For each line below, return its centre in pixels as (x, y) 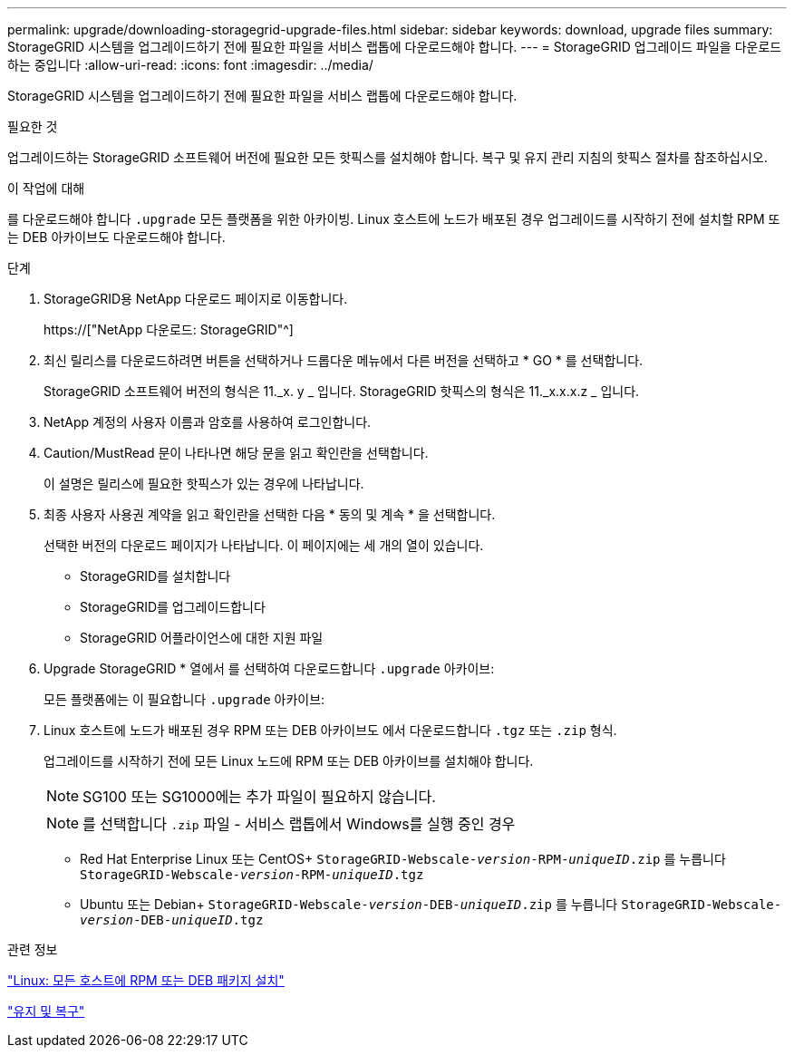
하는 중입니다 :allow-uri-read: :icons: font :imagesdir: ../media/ (190, 65)
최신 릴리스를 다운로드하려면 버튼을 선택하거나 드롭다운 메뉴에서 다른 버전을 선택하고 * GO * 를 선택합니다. (344, 360)
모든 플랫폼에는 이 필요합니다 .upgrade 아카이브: (184, 699)
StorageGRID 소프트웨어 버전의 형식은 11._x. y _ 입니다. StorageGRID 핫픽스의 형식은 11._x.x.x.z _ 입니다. (342, 391)
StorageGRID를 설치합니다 (155, 576)
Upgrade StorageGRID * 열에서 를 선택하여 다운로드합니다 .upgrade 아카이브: (269, 668)
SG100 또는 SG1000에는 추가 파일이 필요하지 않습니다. (259, 797)
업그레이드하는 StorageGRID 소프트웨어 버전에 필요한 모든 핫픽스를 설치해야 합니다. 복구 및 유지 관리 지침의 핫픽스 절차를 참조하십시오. (387, 157)
